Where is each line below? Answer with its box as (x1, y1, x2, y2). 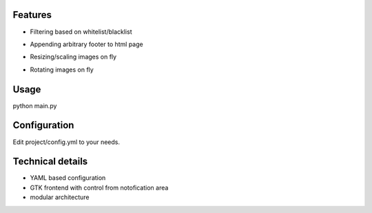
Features (12, 9, 52, 21)
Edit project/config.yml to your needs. (12, 138, 121, 146)
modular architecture (30, 193, 90, 201)
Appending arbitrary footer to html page (30, 40, 144, 48)
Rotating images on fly (30, 65, 94, 74)
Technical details (12, 156, 88, 168)
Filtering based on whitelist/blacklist (30, 28, 132, 36)
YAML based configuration (30, 174, 106, 182)
